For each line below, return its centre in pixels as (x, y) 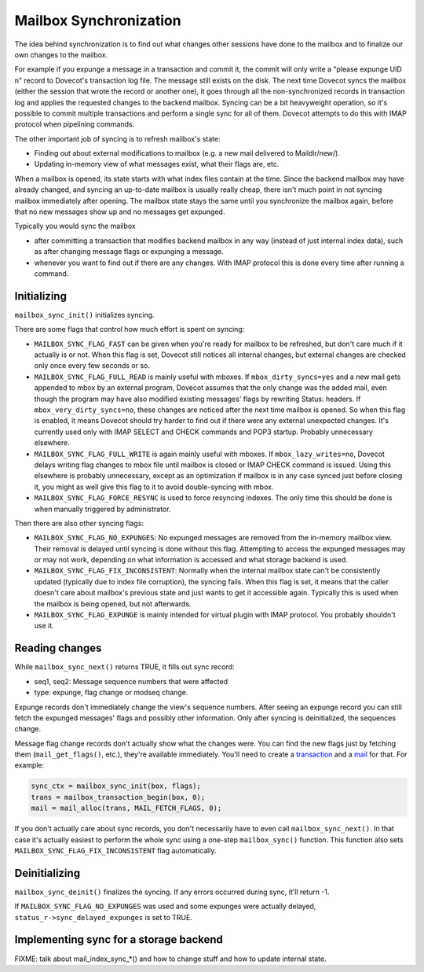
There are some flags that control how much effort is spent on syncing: (130, 330)
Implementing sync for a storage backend (119, 940)
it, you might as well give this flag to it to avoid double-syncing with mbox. (154, 487)
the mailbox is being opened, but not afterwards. (113, 604)
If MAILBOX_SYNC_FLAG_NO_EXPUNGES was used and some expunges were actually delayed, (165, 906)
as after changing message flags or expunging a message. (129, 252)
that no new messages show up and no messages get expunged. (120, 212)
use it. (44, 626)
